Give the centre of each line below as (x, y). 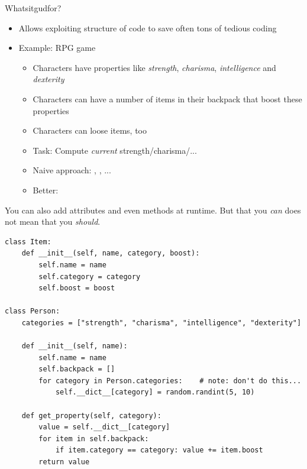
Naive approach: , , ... (72, 170)
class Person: (33, 311)
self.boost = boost (77, 288)
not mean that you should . (53, 221)
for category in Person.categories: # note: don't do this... (170, 381)
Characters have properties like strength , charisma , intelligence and (154, 67)
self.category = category (90, 276)
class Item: (28, 242)
